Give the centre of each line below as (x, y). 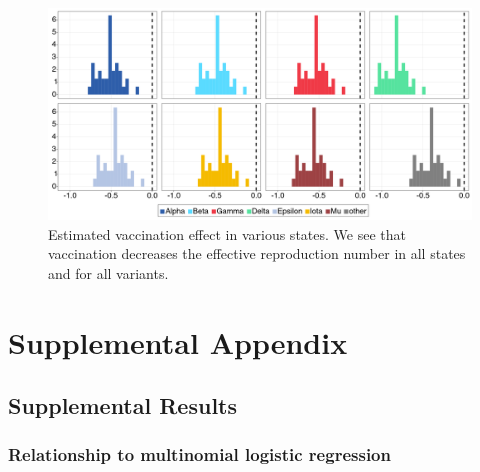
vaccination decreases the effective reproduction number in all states (257, 253)
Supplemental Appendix (178, 341)
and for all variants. (108, 272)
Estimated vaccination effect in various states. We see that (227, 233)
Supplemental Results (123, 405)
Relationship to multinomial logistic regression (199, 454)
